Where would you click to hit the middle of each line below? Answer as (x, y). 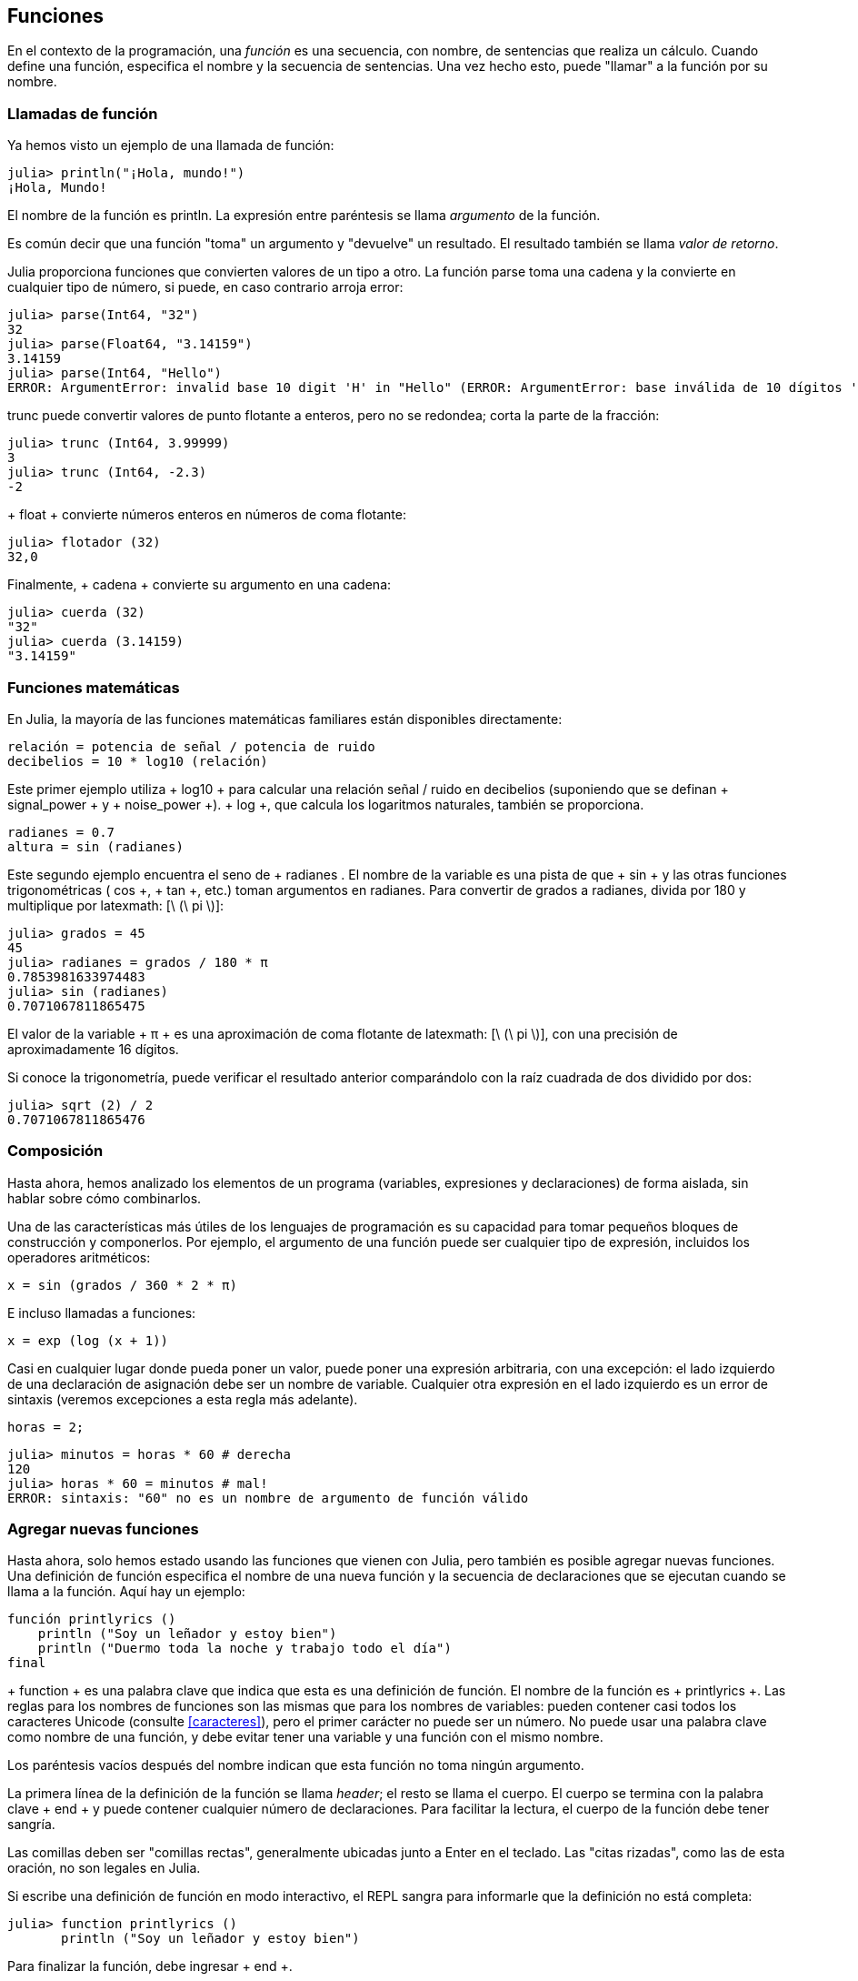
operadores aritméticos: (79, 1257)
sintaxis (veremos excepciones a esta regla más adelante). (183, 1399)
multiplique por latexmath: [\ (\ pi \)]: (116, 905)
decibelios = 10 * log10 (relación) (138, 761)
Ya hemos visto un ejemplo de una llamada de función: (171, 146)
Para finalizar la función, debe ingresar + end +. (150, 1966)
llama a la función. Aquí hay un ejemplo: (126, 1592)
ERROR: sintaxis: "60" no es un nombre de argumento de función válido (268, 1498)
